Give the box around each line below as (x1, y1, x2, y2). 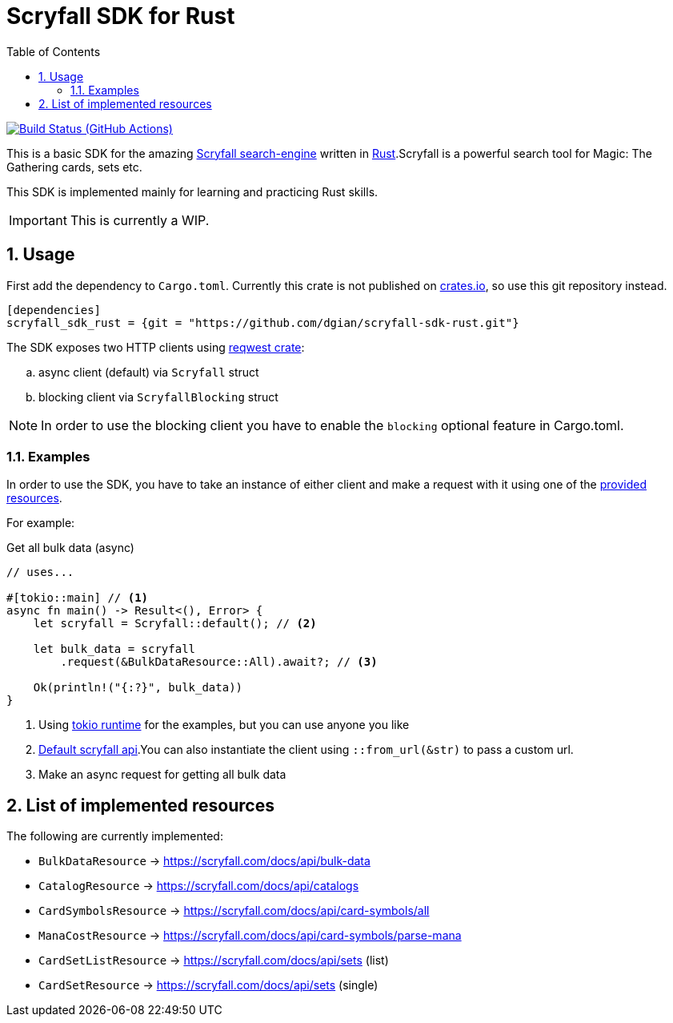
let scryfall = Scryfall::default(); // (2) (33, 617, 317, 630)
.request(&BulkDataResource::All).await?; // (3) (60, 655, 378, 669)
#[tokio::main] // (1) (6, 591, 149, 605)
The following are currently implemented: (6, 829, 223, 844)
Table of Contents (6, 44, 101, 58)
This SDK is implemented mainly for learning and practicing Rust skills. (6, 184, 379, 199)
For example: (6, 516, 75, 530)
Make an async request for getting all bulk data (38, 767, 286, 782)
